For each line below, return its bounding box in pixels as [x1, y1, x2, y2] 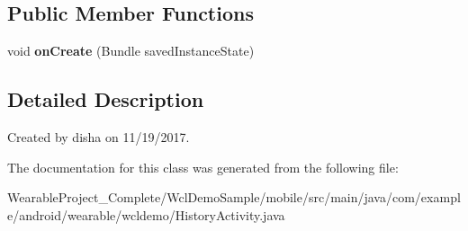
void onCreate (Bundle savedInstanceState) [7, 41, 255, 60]
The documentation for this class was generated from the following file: [7, 157, 399, 176]
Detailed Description [7, 85, 204, 113]
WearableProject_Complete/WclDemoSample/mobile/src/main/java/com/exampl [7, 188, 461, 207]
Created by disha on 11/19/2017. [7, 128, 190, 146]
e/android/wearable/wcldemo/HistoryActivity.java [7, 205, 285, 224]
